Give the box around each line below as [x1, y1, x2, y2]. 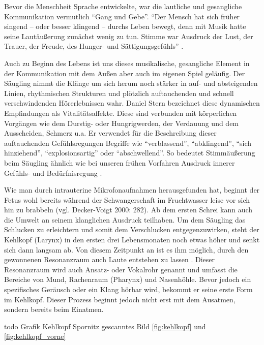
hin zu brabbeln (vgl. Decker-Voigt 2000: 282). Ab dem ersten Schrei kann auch [4, 204, 253, 215]
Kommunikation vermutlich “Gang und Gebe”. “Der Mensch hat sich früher [4, 11, 240, 21]
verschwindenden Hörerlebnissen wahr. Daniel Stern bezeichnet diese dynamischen [4, 98, 260, 108]
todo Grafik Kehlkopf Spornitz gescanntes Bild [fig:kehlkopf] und [4, 321, 206, 331]
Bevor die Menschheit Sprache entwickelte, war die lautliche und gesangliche [4, 1, 242, 11]
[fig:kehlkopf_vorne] [4, 331, 66, 341]
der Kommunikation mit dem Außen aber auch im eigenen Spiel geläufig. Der [4, 68, 245, 78]
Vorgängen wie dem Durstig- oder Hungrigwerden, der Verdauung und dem [4, 117, 239, 128]
